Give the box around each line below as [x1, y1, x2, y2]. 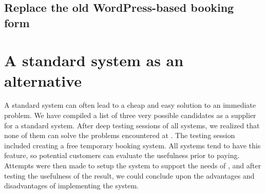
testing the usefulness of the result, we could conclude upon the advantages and [4, 170, 255, 181]
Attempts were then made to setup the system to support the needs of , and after [4, 160, 261, 171]
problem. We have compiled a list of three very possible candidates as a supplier [4, 110, 256, 121]
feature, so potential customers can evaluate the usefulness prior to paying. [4, 150, 240, 161]
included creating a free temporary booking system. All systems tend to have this [4, 140, 261, 150]
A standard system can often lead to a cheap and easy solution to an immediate [4, 100, 256, 110]
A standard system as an [4, 50, 184, 71]
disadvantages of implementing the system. [4, 180, 139, 191]
